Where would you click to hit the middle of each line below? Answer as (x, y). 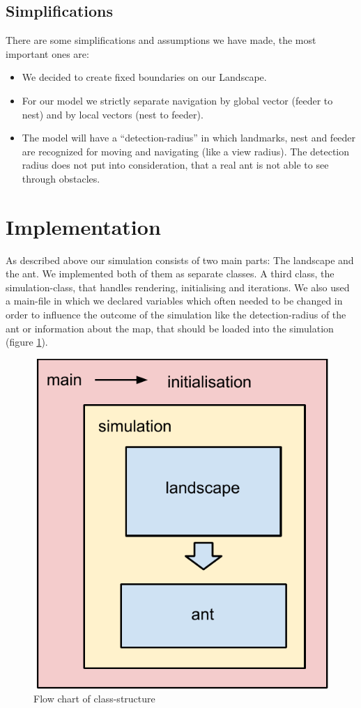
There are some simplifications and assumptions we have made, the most (161, 40)
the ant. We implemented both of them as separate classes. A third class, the (170, 274)
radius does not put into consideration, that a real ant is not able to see (175, 165)
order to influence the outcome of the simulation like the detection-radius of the (176, 315)
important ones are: (47, 53)
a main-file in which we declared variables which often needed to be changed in (174, 301)
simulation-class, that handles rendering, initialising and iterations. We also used (178, 287)
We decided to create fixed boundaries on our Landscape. (144, 77)
